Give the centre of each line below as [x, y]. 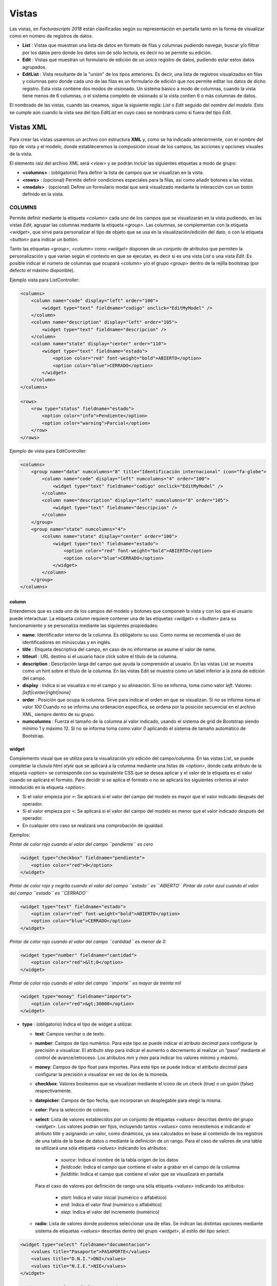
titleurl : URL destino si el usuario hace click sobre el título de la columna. [100, 656]
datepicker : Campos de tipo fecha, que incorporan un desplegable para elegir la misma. [128, 1100]
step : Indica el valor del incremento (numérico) [110, 1212]
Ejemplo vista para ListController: [44, 280]
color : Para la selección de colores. [73, 1110]
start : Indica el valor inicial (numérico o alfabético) [114, 1198]
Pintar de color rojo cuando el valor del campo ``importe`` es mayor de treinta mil [95, 983]
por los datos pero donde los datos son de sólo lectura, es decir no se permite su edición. [117, 52]
